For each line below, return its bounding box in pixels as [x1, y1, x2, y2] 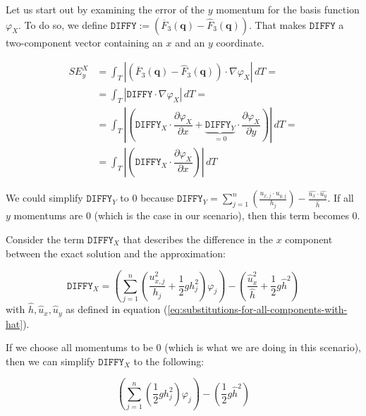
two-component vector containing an [6, 35, 163, 49]
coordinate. [216, 35, 264, 49]
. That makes [249, 17, 307, 32]
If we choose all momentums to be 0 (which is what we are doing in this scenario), [6, 340, 361, 355]
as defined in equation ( [66, 302, 168, 317]
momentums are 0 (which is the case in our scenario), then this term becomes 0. [13, 208, 360, 223]
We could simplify [6, 190, 83, 205]
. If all [327, 190, 354, 205]
